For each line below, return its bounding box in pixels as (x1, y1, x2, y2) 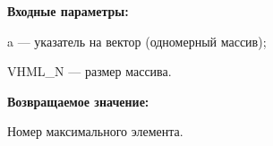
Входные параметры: (7, 2, 129, 20)
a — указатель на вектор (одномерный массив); (7, 31, 267, 50)
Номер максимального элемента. (7, 122, 183, 141)
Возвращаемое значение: (7, 91, 149, 110)
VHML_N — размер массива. (7, 62, 172, 81)
